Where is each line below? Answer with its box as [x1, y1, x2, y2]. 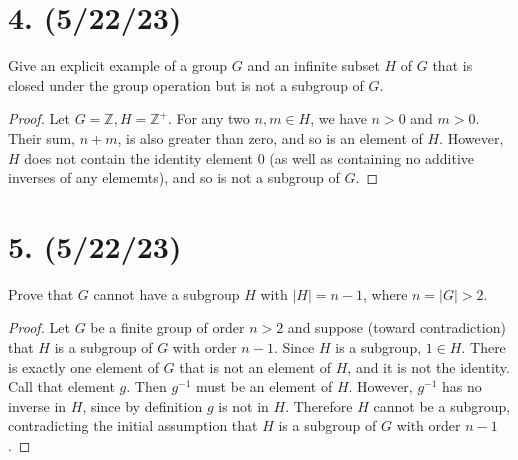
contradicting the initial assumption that [8, 415, 258, 436]
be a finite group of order [90, 317, 245, 338]
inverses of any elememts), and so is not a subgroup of [8, 167, 340, 188]
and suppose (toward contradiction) [287, 317, 506, 338]
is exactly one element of [8, 356, 159, 377]
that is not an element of [179, 356, 332, 377]
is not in [218, 395, 269, 416]
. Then [126, 376, 167, 397]
